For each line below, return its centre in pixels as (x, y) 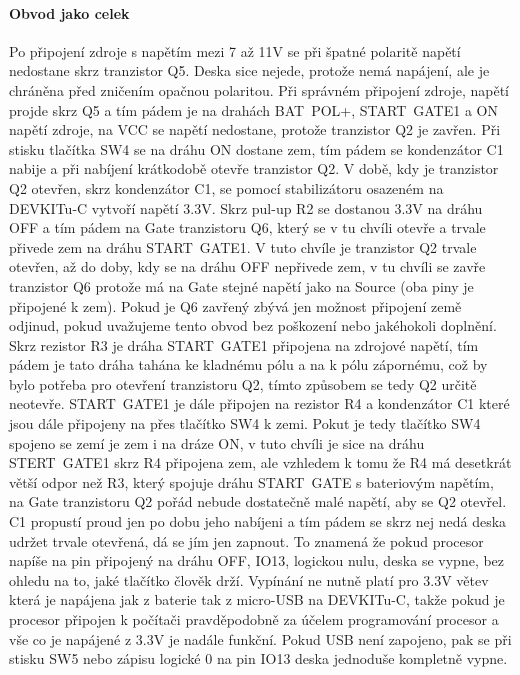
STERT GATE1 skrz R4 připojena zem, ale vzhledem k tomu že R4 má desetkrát (260, 462)
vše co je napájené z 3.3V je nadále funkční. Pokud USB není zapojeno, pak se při (260, 638)
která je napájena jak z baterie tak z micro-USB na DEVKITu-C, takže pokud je (257, 599)
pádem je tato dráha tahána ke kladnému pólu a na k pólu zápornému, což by (248, 364)
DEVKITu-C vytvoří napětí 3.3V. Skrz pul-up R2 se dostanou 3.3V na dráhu (246, 207)
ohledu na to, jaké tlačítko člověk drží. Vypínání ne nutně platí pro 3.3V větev (249, 579)
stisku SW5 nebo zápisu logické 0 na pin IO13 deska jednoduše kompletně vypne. (258, 658)
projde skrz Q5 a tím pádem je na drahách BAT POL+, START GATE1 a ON (253, 109)
